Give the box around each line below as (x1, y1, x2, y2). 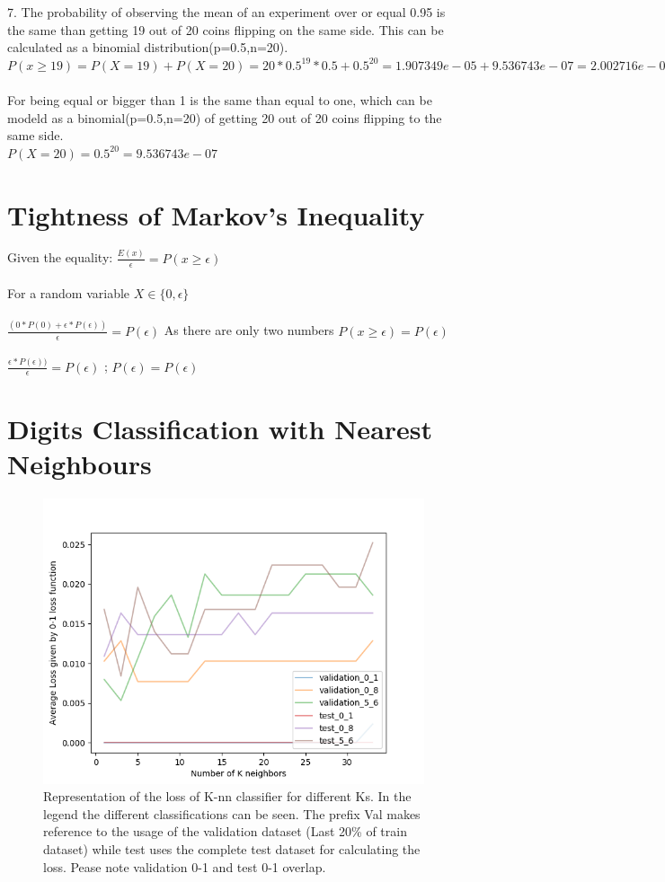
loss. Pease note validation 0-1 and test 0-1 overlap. (43, 857, 326, 876)
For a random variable (7, 284, 130, 303)
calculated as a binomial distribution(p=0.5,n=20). (7, 38, 288, 57)
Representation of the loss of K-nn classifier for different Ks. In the (43, 787, 412, 806)
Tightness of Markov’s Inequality (7, 196, 425, 233)
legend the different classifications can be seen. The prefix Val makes (43, 804, 421, 823)
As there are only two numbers (164, 321, 334, 340)
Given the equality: (7, 248, 113, 267)
